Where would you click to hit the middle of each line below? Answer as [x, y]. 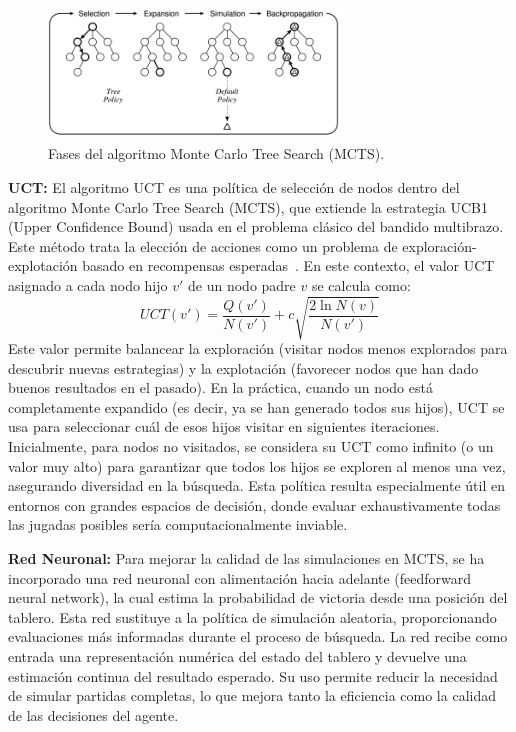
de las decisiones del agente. [93, 714]
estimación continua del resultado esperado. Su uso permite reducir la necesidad [253, 675]
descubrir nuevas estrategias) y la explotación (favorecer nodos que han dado [243, 367]
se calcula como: [361, 284]
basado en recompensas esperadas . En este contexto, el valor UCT [288, 265]
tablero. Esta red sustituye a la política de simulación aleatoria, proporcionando [252, 616]
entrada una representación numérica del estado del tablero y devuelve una [237, 655]
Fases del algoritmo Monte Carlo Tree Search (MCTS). [216, 153]
